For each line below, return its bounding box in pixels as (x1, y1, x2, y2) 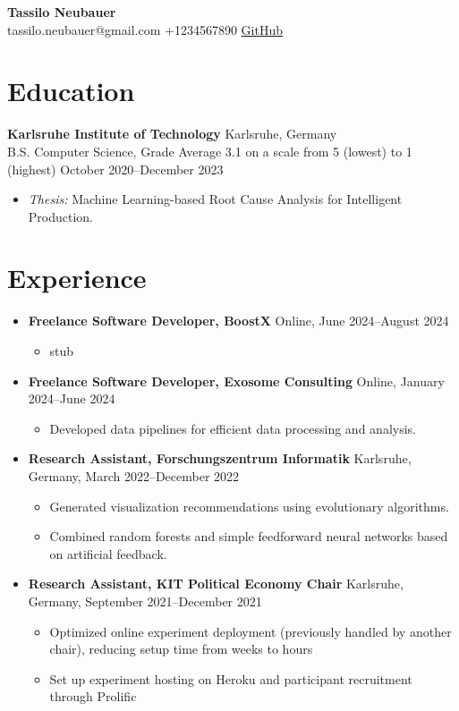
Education (7, 72, 135, 109)
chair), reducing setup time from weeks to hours (49, 639, 313, 658)
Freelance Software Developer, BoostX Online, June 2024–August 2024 (28, 311, 449, 330)
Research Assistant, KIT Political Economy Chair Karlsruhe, (28, 574, 404, 593)
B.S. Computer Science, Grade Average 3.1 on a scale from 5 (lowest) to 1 (7, 141, 412, 160)
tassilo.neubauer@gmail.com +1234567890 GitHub (7, 20, 283, 38)
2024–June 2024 (28, 389, 115, 408)
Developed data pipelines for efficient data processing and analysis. (49, 419, 416, 437)
